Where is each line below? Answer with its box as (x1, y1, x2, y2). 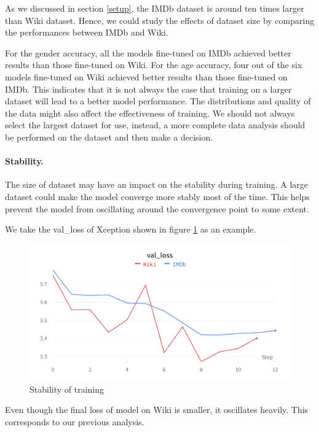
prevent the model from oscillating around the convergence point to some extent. (5, 202, 309, 215)
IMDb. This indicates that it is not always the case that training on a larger (5, 82, 292, 95)
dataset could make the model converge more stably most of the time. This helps (5, 190, 310, 202)
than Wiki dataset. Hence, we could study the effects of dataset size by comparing (5, 13, 315, 26)
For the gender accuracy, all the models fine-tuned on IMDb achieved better (5, 46, 291, 59)
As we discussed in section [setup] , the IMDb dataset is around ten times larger (5, 2, 304, 14)
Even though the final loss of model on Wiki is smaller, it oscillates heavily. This (5, 403, 309, 416)
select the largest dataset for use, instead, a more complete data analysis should (5, 118, 305, 131)
